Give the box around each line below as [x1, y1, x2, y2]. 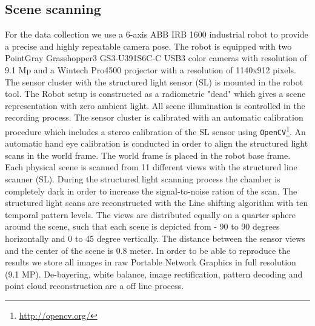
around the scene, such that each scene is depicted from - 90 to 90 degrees [5, 220, 280, 233]
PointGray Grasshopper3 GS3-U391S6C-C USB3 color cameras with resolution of [5, 52, 307, 64]
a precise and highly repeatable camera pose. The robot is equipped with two [5, 39, 292, 52]
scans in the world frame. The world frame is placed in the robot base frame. [5, 148, 291, 161]
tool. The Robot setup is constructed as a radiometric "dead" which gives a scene [5, 87, 306, 100]
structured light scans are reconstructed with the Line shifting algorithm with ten [5, 196, 308, 209]
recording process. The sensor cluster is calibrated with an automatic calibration [5, 111, 303, 124]
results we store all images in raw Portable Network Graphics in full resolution [5, 256, 296, 268]
